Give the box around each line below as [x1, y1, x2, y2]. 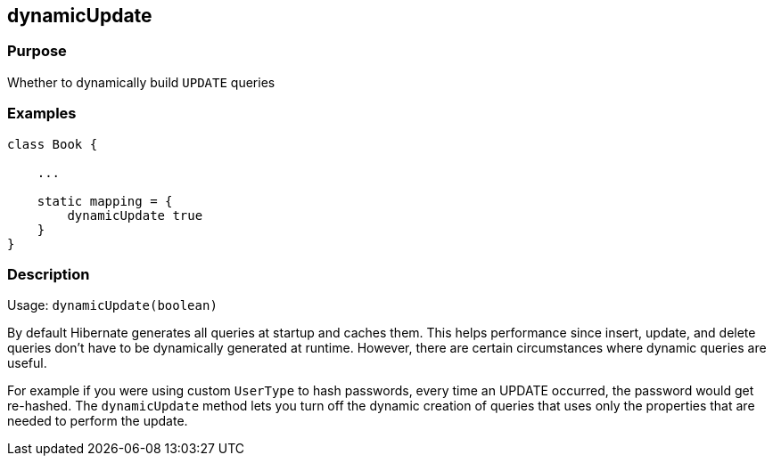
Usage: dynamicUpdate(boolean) [7, 297, 218, 313]
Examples [7, 104, 77, 123]
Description [7, 264, 90, 283]
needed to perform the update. [7, 413, 188, 429]
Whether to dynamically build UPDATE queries [7, 74, 275, 90]
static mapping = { [37, 193, 173, 208]
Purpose [7, 42, 67, 61]
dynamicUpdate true [67, 207, 203, 223]
